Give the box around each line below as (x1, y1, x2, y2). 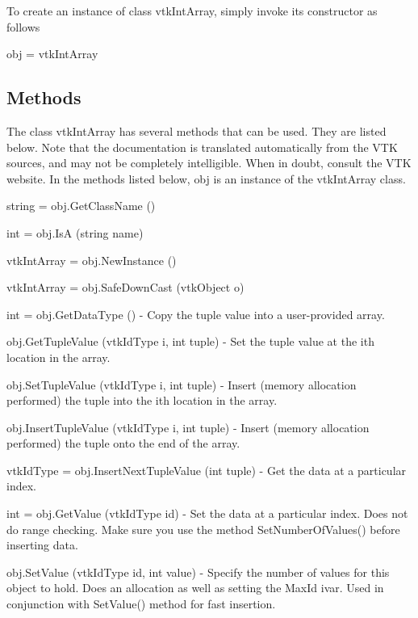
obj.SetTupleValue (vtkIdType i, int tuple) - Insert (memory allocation (6, 376, 357, 393)
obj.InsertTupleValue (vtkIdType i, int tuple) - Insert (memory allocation (6, 418, 370, 435)
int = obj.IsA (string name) (6, 224, 144, 241)
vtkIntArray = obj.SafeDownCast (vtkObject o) (6, 279, 245, 296)
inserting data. (6, 536, 78, 553)
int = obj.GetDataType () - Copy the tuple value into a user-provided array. (6, 305, 385, 322)
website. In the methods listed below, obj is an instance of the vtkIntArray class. (6, 170, 406, 187)
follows (6, 18, 40, 35)
